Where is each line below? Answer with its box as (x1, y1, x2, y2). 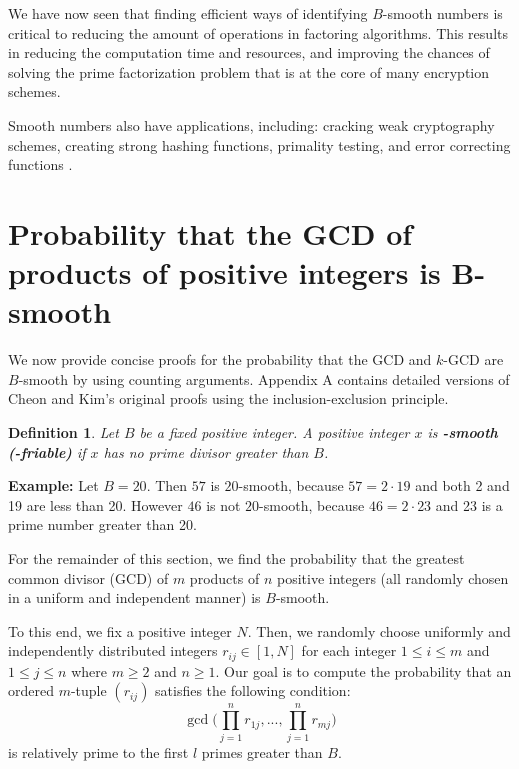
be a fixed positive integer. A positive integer (139, 422, 410, 443)
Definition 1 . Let (8, 422, 119, 443)
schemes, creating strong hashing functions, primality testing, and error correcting (8, 134, 511, 155)
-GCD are (443, 349, 504, 370)
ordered (8, 680, 54, 701)
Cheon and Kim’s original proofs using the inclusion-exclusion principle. (8, 388, 449, 409)
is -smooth (427, 422, 498, 443)
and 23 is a (435, 494, 503, 515)
